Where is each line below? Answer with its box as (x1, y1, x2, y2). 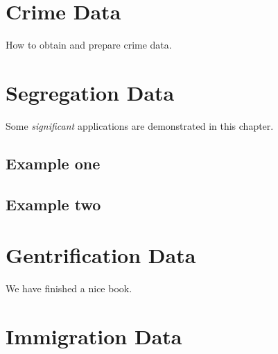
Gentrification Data (6, 241, 196, 269)
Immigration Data (6, 321, 182, 350)
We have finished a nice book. (6, 281, 132, 296)
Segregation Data (6, 78, 175, 106)
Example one (6, 152, 101, 174)
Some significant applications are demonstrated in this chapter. (6, 118, 274, 133)
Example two (6, 193, 101, 214)
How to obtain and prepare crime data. (6, 37, 172, 52)
